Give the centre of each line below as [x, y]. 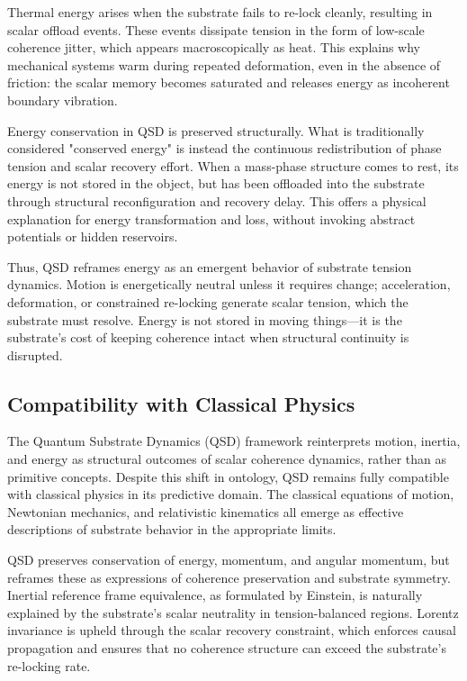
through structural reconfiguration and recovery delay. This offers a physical [217, 200]
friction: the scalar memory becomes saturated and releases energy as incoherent [229, 82]
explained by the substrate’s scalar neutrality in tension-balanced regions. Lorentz [233, 612]
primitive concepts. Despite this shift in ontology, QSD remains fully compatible [228, 476]
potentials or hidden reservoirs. [93, 236]
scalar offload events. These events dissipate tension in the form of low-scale [216, 29]
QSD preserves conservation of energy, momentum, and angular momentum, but [229, 560]
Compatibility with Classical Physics [181, 403]
